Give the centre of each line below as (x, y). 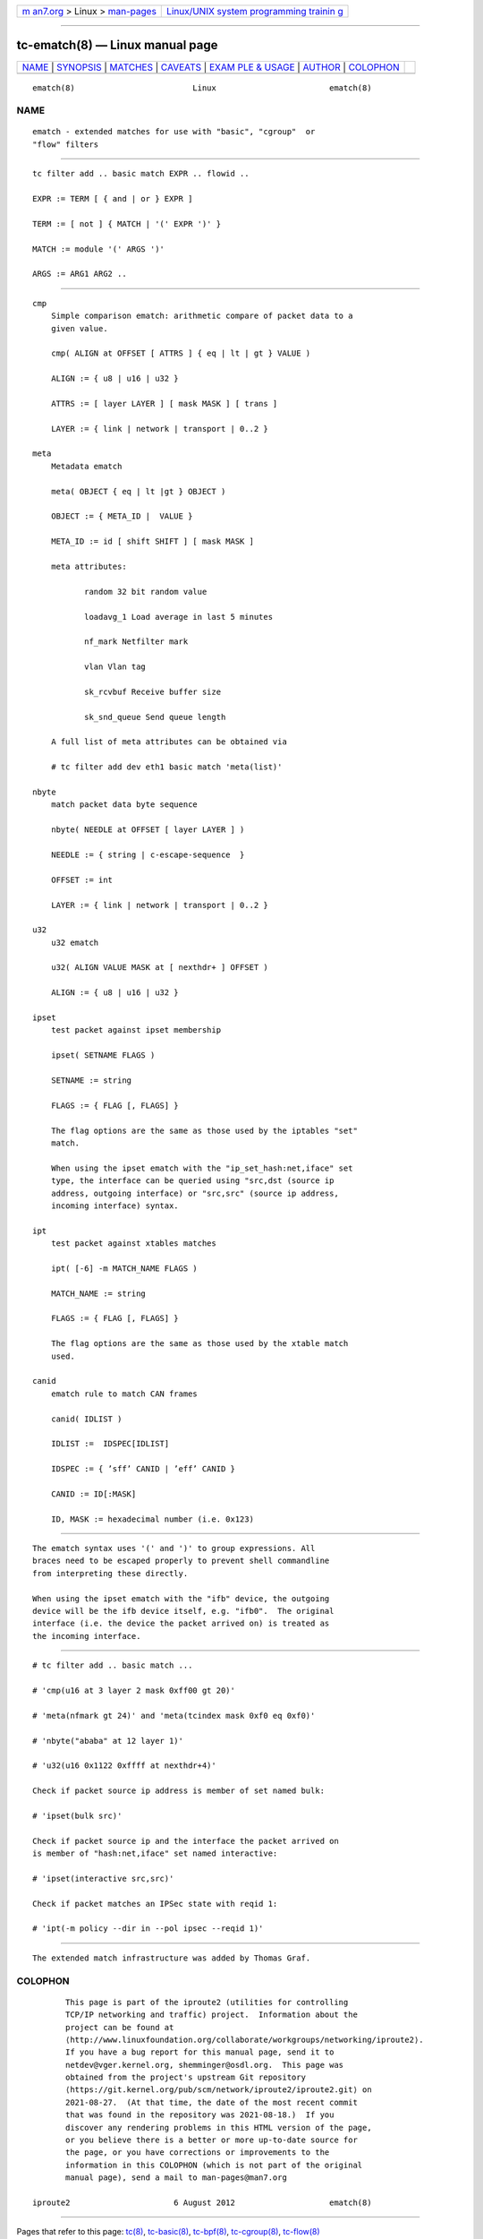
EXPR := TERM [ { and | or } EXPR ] (113, 199)
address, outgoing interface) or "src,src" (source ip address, (195, 1193)
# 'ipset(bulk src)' (77, 1815)
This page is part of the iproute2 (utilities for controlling (207, 2002)
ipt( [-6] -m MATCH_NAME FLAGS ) (124, 1268)
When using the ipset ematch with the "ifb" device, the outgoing (181, 1598)
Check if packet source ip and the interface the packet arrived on (186, 1841)
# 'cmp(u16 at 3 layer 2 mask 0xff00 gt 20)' (134, 1690)
